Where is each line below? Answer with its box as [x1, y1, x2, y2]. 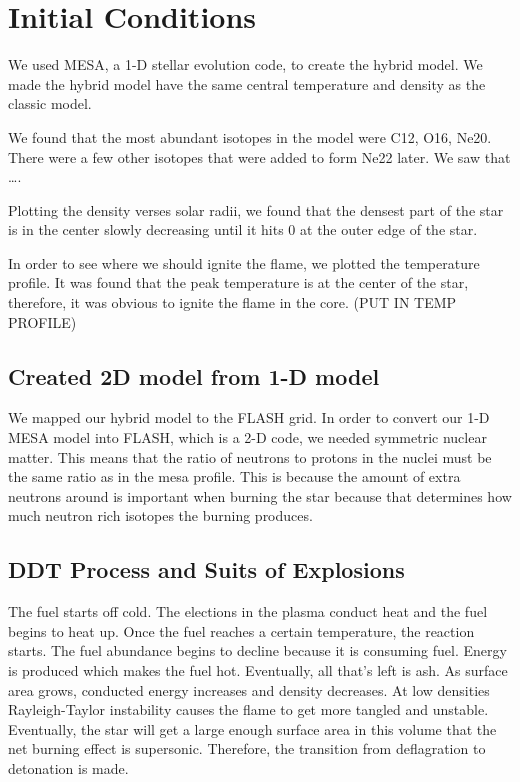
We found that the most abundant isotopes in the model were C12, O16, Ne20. [8, 126, 492, 147]
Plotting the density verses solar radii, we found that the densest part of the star [8, 199, 504, 220]
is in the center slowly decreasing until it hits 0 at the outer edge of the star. [8, 219, 478, 240]
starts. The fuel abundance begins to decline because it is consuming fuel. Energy [8, 640, 507, 661]
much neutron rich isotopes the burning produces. [8, 505, 313, 526]
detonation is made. [8, 757, 129, 778]
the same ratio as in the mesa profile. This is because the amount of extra [8, 466, 461, 487]
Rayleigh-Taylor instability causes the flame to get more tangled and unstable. [8, 699, 489, 720]
